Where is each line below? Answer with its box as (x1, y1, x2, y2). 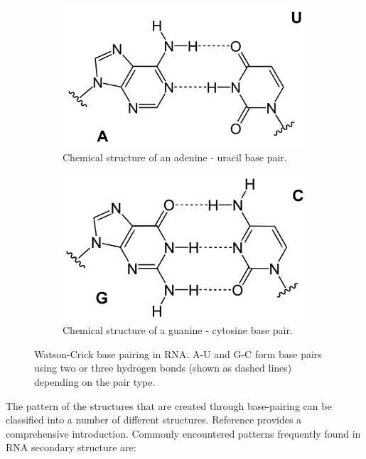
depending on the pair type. (34, 374, 156, 389)
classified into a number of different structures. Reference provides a (6, 412, 302, 427)
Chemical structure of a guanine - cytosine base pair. (63, 323, 293, 337)
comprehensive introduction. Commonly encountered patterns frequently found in (6, 426, 361, 441)
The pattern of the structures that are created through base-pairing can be (6, 398, 332, 413)
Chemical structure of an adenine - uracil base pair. (63, 150, 287, 165)
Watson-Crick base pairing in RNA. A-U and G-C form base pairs (34, 346, 322, 361)
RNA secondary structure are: (6, 440, 136, 455)
